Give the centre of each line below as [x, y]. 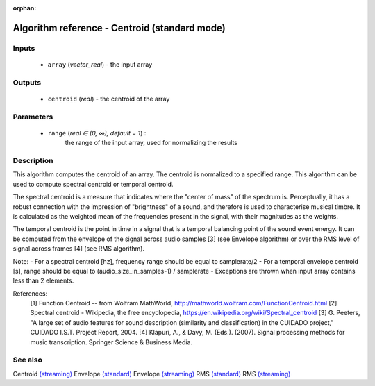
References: [30, 293]
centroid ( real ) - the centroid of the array [109, 99]
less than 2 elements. [43, 280]
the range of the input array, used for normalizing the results [151, 143]
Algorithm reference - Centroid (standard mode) [119, 28]
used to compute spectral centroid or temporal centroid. [93, 184]
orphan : [25, 8]
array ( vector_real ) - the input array [100, 64]
